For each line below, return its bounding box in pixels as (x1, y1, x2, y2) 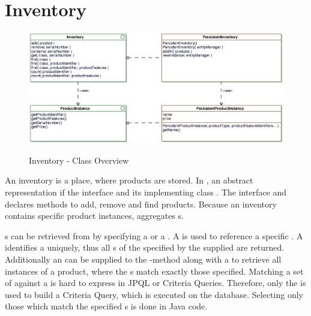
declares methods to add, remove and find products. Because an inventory (5, 197, 277, 210)
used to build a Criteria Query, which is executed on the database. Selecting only (5, 288, 303, 300)
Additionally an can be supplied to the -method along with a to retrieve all (5, 252, 282, 265)
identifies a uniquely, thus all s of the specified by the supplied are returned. (5, 241, 285, 254)
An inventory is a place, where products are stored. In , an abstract (5, 174, 253, 186)
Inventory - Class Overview (29, 154, 129, 166)
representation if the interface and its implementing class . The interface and (5, 185, 287, 198)
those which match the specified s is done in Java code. (5, 300, 208, 312)
